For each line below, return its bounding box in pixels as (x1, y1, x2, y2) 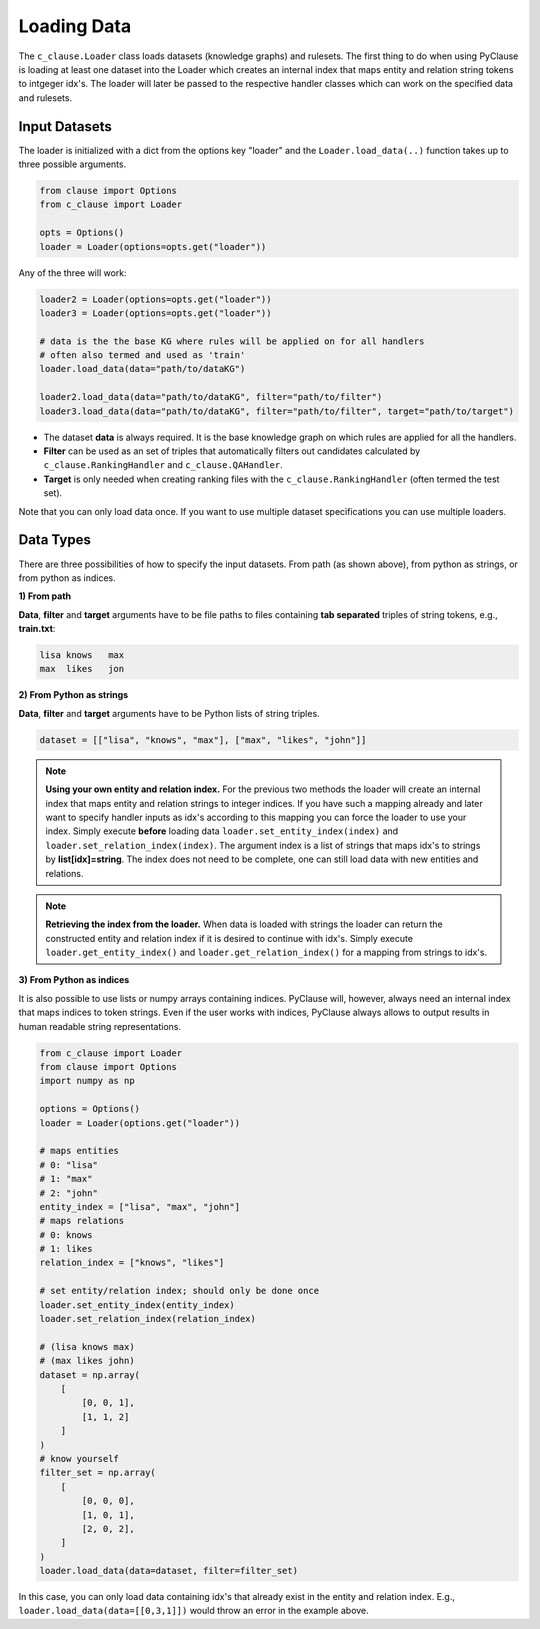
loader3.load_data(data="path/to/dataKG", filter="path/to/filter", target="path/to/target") (39, 405, 515, 417)
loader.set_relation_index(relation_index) (39, 1313, 257, 1325)
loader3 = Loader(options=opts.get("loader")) (39, 307, 272, 319)
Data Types (18, 531, 92, 549)
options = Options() (39, 1103, 140, 1115)
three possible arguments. (18, 158, 127, 170)
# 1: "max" (39, 1173, 93, 1185)
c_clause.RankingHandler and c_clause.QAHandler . (43, 459, 284, 471)
